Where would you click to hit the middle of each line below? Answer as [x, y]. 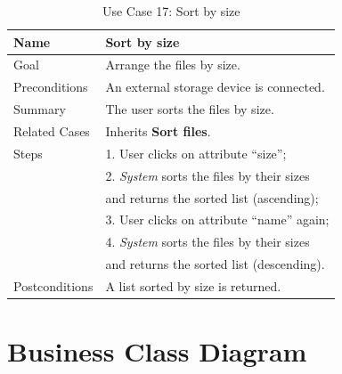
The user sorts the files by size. [190, 109]
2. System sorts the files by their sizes [208, 175]
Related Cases [52, 130]
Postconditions [53, 285]
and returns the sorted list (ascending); [212, 197]
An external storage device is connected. [215, 87]
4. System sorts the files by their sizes [208, 242]
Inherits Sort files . [158, 130]
